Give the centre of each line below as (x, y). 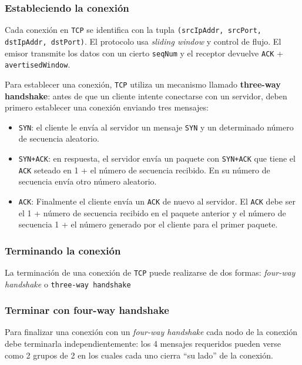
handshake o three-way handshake (68, 284)
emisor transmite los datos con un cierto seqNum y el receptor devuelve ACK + (144, 53)
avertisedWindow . (38, 64)
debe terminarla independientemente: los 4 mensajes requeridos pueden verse (143, 344)
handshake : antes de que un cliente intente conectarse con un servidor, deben (146, 96)
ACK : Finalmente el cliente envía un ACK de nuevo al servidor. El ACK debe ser (157, 201)
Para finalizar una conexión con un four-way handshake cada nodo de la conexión (151, 332)
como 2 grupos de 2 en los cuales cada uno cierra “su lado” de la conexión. (139, 355)
